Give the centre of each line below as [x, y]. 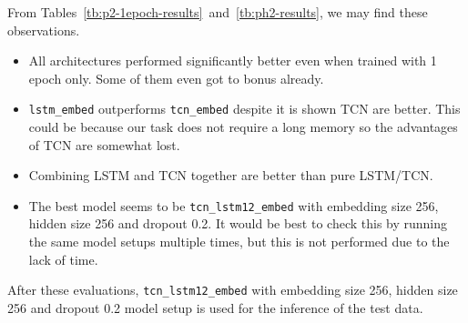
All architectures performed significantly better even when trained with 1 [233, 61]
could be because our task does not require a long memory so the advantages [243, 127]
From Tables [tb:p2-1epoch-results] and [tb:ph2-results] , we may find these [218, 12]
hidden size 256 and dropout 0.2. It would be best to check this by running [238, 223]
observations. [44, 30]
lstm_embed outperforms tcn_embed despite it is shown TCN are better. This [244, 109]
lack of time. [63, 259]
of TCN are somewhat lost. [104, 144]
